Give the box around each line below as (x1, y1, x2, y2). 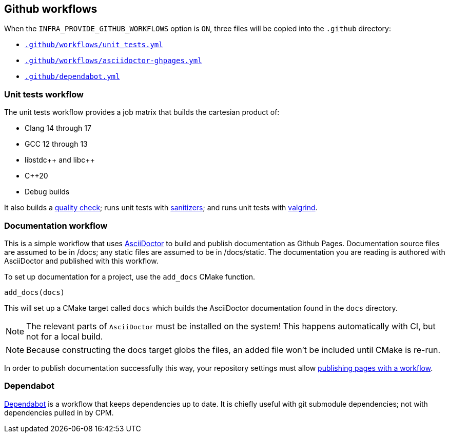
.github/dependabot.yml (25, 72, 120, 81)
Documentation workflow (4, 220, 108, 231)
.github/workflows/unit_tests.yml (25, 41, 163, 49)
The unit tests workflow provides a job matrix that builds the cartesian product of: (4, 108, 280, 117)
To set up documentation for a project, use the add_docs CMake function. (4, 272, 256, 281)
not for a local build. (26, 331, 103, 342)
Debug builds (25, 187, 70, 196)
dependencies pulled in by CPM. (4, 408, 114, 417)
